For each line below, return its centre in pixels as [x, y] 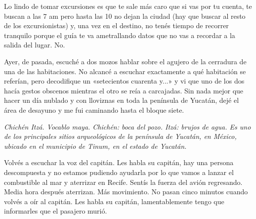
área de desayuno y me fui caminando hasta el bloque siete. [94, 109]
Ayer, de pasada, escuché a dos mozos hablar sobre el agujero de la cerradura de [125, 61]
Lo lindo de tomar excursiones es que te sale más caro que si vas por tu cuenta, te [128, 6]
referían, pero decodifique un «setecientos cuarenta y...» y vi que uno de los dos [124, 81]
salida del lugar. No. [35, 45]
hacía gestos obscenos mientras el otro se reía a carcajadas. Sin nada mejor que [124, 90]
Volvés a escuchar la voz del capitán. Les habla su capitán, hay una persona [119, 162]
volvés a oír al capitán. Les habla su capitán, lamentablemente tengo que [114, 201]
